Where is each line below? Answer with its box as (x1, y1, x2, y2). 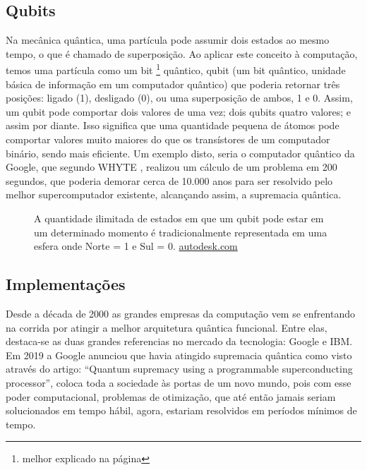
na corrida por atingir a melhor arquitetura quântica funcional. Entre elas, (6, 320, 327, 335)
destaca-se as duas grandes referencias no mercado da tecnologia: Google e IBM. (6, 334, 353, 349)
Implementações (6, 273, 126, 295)
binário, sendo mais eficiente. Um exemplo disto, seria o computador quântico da (6, 145, 355, 160)
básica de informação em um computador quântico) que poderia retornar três (6, 76, 340, 91)
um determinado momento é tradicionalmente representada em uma (34, 224, 327, 239)
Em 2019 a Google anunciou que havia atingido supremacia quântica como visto (6, 347, 352, 362)
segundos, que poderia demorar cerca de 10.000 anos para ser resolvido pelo (6, 173, 333, 188)
